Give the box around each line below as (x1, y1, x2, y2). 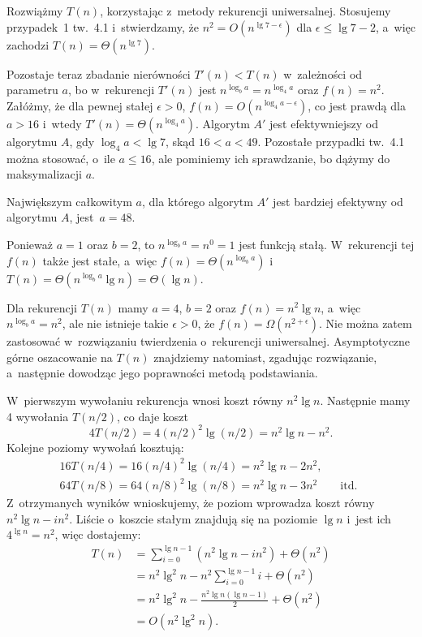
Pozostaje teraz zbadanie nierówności (6, 65, 191, 82)
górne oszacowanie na (6, 348, 113, 365)
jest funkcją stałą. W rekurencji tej (239, 235, 415, 252)
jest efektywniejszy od (269, 114, 379, 131)
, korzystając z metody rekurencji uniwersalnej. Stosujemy (100, 2, 391, 19)
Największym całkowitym (6, 192, 132, 209)
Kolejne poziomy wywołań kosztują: (6, 438, 184, 455)
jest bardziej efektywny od (273, 192, 403, 209)
